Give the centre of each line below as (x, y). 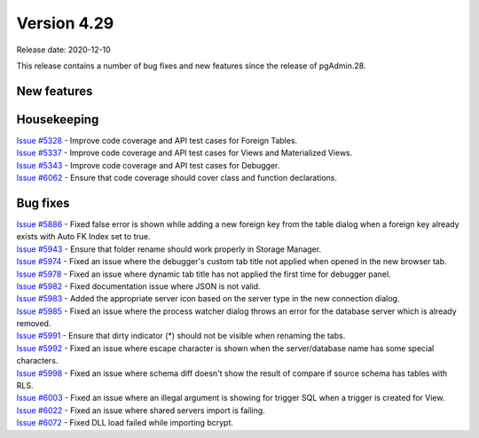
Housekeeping (58, 119)
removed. (34, 324)
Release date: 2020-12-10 (63, 50)
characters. (37, 361)
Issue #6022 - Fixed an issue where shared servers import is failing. (141, 410)
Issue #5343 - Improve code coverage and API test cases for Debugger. (148, 165)
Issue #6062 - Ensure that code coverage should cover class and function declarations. (177, 178)
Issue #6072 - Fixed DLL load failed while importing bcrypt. (125, 423)
